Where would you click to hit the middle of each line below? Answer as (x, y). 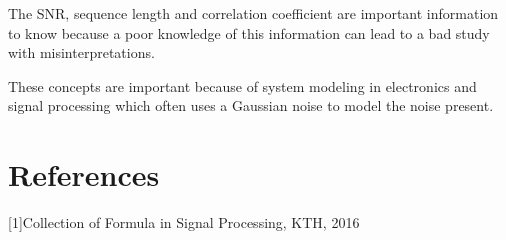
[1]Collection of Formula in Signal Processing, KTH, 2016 (184, 222)
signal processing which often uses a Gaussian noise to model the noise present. (251, 105)
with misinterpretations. (81, 52)
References (84, 174)
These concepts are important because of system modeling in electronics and (242, 85)
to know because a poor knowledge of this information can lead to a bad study (249, 32)
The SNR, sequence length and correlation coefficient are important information (253, 13)
